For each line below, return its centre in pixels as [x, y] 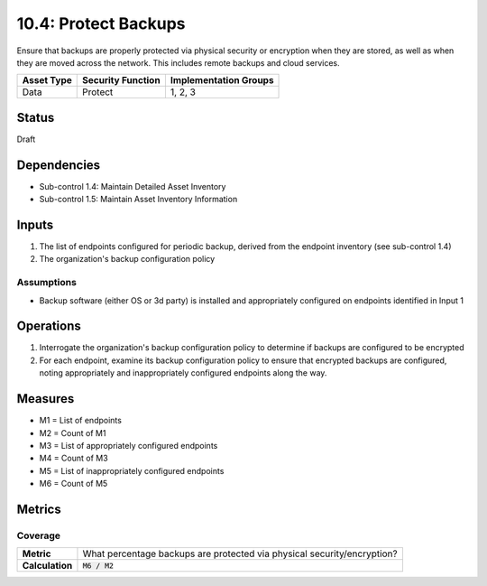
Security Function [122, 80]
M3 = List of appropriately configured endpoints [129, 445]
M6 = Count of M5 [74, 484]
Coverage [39, 535]
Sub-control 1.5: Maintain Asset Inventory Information [138, 200]
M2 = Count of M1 [73, 433]
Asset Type [47, 80]
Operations [49, 326]
